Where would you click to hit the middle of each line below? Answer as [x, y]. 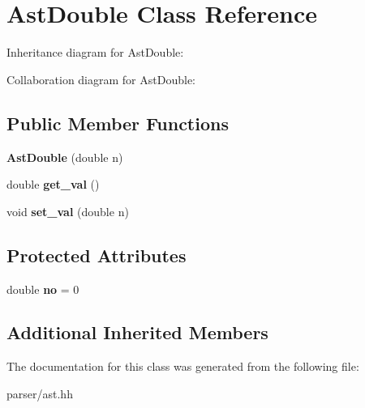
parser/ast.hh [40, 393]
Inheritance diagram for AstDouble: [95, 52]
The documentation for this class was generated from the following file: [183, 366]
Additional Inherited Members [137, 332]
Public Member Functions [118, 123]
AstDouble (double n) [65, 157]
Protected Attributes [97, 255]
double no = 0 [43, 289]
